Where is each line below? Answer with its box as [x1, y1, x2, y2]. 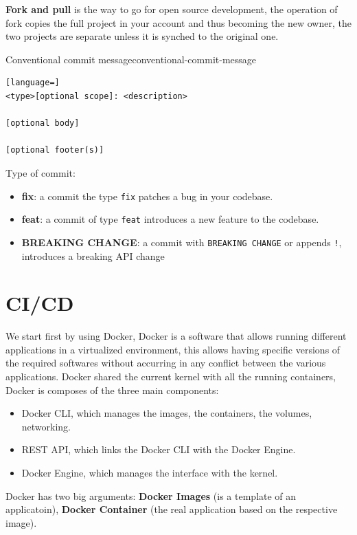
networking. [21, 419, 71, 433]
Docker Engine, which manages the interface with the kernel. [21, 465, 278, 479]
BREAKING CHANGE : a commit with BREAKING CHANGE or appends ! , [21, 234, 342, 249]
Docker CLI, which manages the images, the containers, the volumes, [21, 406, 312, 420]
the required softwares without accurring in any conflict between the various [5, 356, 326, 370]
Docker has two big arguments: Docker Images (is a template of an [5, 488, 297, 503]
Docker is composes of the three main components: [5, 382, 219, 397]
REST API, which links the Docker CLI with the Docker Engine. [21, 442, 296, 457]
